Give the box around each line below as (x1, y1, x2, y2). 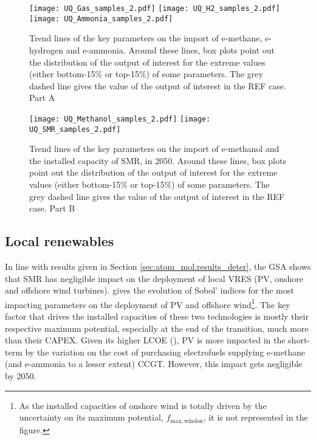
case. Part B (29, 202, 75, 215)
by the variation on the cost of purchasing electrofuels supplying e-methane (25, 345, 305, 358)
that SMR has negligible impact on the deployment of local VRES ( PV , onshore (5, 272, 304, 284)
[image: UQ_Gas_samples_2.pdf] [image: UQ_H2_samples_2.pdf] (29, 4, 280, 13)
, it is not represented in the (203, 411, 308, 424)
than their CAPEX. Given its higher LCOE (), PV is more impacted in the (5, 334, 286, 346)
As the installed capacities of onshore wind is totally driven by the (19, 399, 267, 411)
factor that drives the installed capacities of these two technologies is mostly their (5, 309, 309, 322)
